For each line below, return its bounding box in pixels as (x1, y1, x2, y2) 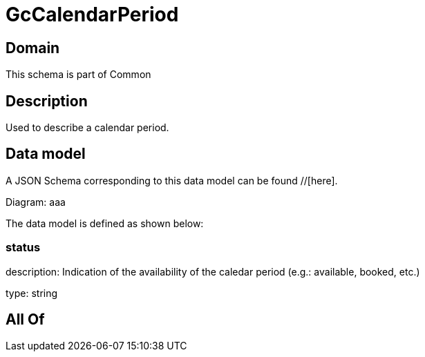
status (6, 240, 41, 255)
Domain (6, 39, 60, 57)
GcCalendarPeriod (6, 3, 179, 26)
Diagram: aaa (6, 195, 66, 208)
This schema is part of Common (6, 68, 151, 81)
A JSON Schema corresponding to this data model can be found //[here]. (6, 174, 338, 186)
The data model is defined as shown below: (6, 217, 204, 229)
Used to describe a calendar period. (6, 122, 169, 134)
